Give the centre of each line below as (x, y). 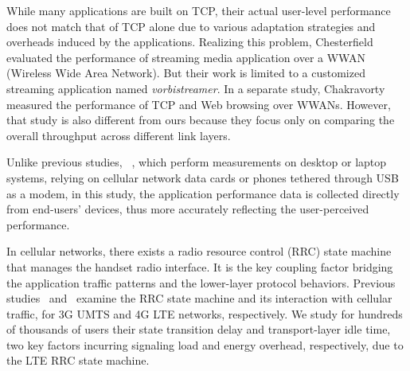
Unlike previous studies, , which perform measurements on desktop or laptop (197, 162)
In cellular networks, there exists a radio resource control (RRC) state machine (199, 251)
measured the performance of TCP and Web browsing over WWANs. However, (199, 104)
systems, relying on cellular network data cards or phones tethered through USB (203, 177)
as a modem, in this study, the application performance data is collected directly (203, 193)
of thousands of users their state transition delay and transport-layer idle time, (199, 329)
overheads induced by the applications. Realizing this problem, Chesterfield (190, 42)
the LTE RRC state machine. (78, 360)
